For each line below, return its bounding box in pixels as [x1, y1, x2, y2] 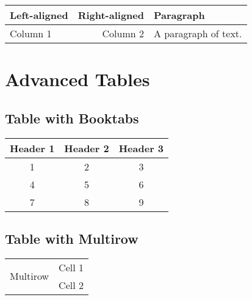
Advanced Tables [5, 67, 150, 92]
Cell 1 [59, 260, 84, 274]
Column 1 [10, 26, 52, 40]
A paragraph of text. [153, 26, 242, 40]
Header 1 [10, 141, 55, 155]
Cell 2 [59, 277, 84, 292]
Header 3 [118, 141, 164, 155]
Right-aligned [77, 8, 144, 22]
